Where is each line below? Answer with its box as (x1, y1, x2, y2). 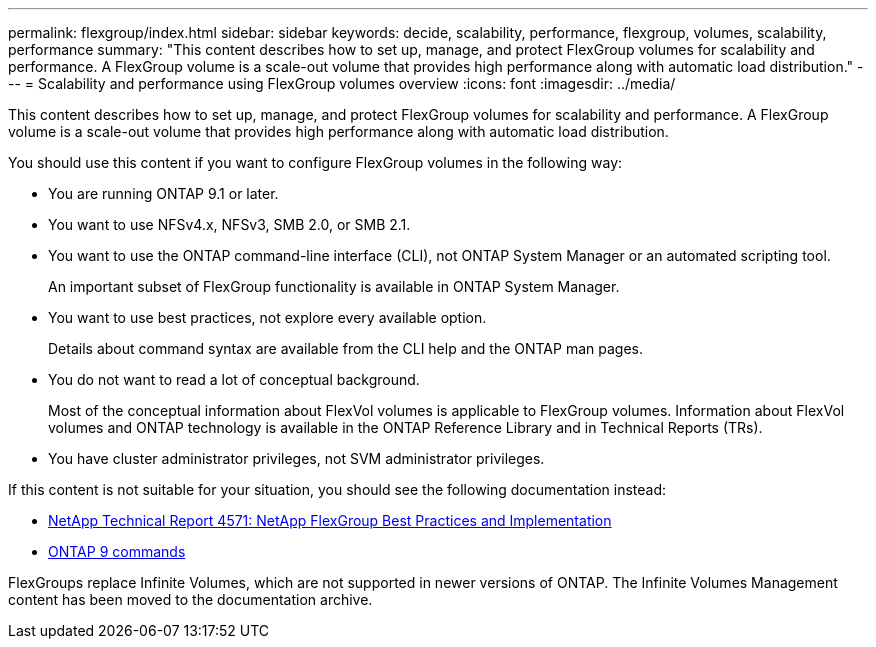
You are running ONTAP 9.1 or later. (48, 185, 279, 202)
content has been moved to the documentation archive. (8, 591, 373, 608)
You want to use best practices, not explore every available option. (48, 309, 487, 326)
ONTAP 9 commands (48, 543, 186, 560)
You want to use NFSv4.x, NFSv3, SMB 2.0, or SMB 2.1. (48, 216, 411, 233)
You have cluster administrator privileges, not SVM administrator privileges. (48, 450, 545, 467)
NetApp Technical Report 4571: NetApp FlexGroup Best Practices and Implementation (48, 512, 612, 529)
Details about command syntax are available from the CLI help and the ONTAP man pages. (48, 340, 643, 357)
